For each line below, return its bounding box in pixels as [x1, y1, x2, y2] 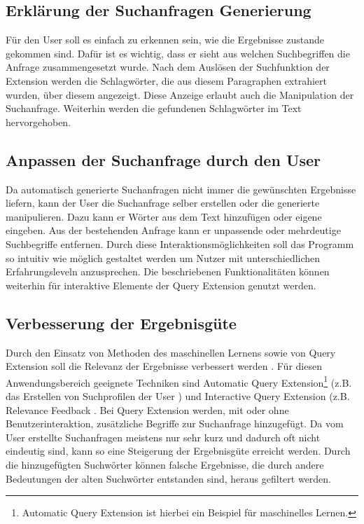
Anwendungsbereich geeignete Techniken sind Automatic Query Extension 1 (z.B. [6, 373, 352, 389]
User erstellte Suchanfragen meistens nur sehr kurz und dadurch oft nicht [6, 429, 321, 444]
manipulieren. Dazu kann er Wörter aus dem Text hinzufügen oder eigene [6, 209, 322, 223]
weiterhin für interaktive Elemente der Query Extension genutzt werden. [6, 277, 316, 292]
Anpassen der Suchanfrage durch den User [6, 149, 321, 170]
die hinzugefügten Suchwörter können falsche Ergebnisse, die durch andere [6, 457, 324, 471]
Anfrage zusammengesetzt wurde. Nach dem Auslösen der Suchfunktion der [6, 60, 330, 74]
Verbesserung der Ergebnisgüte [6, 312, 237, 333]
